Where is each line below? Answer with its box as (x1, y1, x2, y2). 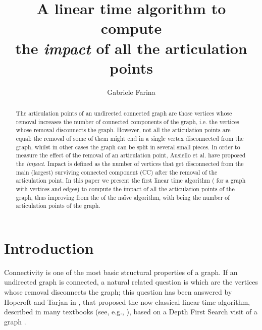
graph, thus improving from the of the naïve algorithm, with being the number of (16, 193, 230, 201)
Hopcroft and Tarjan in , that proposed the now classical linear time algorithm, (4, 296, 250, 307)
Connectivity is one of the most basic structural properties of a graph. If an (4, 266, 238, 277)
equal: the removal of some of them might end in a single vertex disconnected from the (16, 134, 244, 143)
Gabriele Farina (107, 86, 155, 97)
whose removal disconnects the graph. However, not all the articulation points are (16, 126, 231, 134)
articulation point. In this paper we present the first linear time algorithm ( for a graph (16, 176, 246, 185)
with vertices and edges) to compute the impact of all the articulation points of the (16, 184, 235, 193)
